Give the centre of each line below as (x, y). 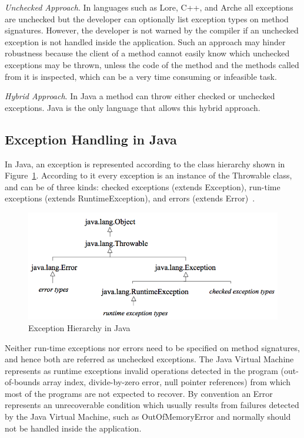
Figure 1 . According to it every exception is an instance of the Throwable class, (148, 175)
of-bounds (22, 382)
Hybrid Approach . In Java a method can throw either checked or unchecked (140, 96)
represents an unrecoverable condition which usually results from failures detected (152, 405)
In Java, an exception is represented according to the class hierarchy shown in (145, 164)
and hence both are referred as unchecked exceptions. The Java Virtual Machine (149, 359)
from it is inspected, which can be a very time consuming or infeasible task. (141, 76)
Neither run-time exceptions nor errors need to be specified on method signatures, (152, 347)
